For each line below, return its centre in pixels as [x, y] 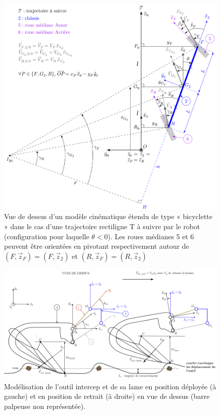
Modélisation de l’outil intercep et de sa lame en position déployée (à [110, 386]
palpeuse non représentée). [45, 406]
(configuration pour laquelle [47, 236]
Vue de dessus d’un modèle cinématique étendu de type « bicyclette [108, 216]
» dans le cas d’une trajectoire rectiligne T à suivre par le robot [102, 226]
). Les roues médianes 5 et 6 [151, 236]
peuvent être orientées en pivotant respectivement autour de [97, 246]
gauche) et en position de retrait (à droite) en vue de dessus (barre [107, 396]
